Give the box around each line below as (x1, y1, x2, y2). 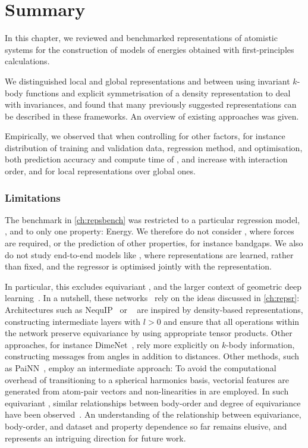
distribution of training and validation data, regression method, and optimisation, (5, 141, 303, 153)
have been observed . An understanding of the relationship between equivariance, (5, 408, 301, 421)
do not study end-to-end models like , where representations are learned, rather (5, 248, 294, 261)
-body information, (226, 338, 295, 350)
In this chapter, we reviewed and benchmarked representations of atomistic (5, 32, 278, 44)
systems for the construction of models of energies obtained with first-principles (5, 43, 294, 55)
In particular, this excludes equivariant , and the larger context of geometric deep (5, 280, 301, 292)
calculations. (5, 55, 50, 67)
